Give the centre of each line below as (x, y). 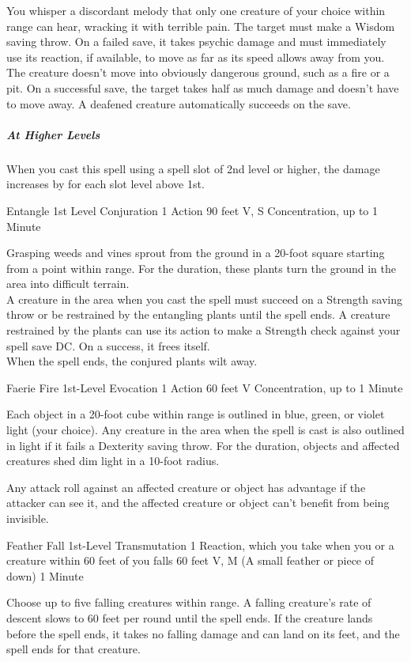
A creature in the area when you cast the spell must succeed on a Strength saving (204, 299)
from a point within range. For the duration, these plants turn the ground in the (201, 268)
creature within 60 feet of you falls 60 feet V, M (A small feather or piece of (190, 560)
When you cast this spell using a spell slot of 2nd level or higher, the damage (193, 168)
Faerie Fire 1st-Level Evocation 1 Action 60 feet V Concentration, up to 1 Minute (205, 387)
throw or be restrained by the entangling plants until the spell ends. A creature (198, 314)
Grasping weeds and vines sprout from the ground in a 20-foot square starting (196, 253)
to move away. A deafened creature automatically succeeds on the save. (179, 103)
